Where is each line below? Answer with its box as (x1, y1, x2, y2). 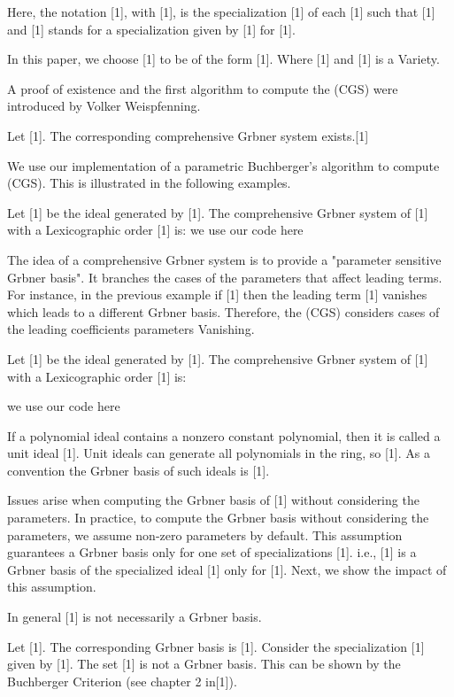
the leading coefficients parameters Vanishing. (7, 320, 255, 338)
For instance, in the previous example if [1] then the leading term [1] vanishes (7, 285, 427, 304)
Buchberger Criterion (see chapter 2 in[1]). (7, 671, 237, 690)
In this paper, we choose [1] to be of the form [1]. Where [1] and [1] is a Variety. (7, 50, 440, 68)
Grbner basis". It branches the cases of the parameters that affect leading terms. (7, 267, 442, 286)
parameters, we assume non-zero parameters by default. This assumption (7, 525, 403, 544)
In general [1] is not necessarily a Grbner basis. (7, 608, 262, 626)
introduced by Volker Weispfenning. (7, 97, 201, 115)
